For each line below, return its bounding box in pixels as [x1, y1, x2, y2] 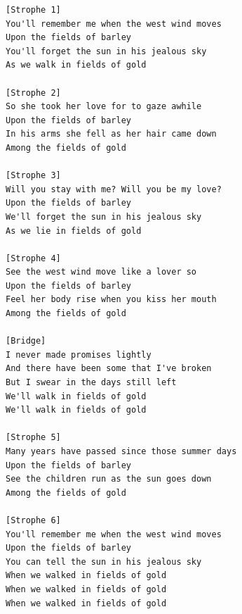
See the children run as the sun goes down [6, 474, 212, 484]
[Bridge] [6, 336, 46, 346]
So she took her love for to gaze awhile [6, 101, 202, 112]
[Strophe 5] [6, 432, 61, 443]
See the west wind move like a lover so [6, 267, 197, 277]
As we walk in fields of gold [6, 60, 147, 70]
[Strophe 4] [6, 253, 61, 263]
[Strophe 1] [6, 5, 61, 15]
